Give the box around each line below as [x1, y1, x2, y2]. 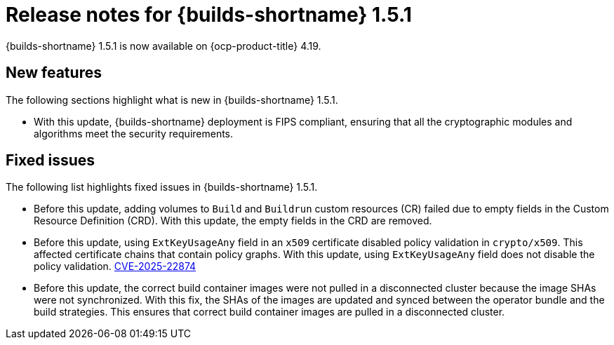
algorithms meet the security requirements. [34, 127, 234, 140]
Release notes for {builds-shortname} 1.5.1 [6, 3, 412, 27]
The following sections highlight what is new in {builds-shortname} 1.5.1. [6, 93, 338, 106]
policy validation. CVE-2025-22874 [34, 260, 196, 273]
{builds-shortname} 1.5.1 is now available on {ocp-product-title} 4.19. [6, 39, 321, 52]
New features [6, 64, 102, 82]
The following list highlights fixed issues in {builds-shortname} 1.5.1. [6, 181, 318, 194]
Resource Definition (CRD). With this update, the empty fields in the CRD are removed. [34, 215, 432, 227]
